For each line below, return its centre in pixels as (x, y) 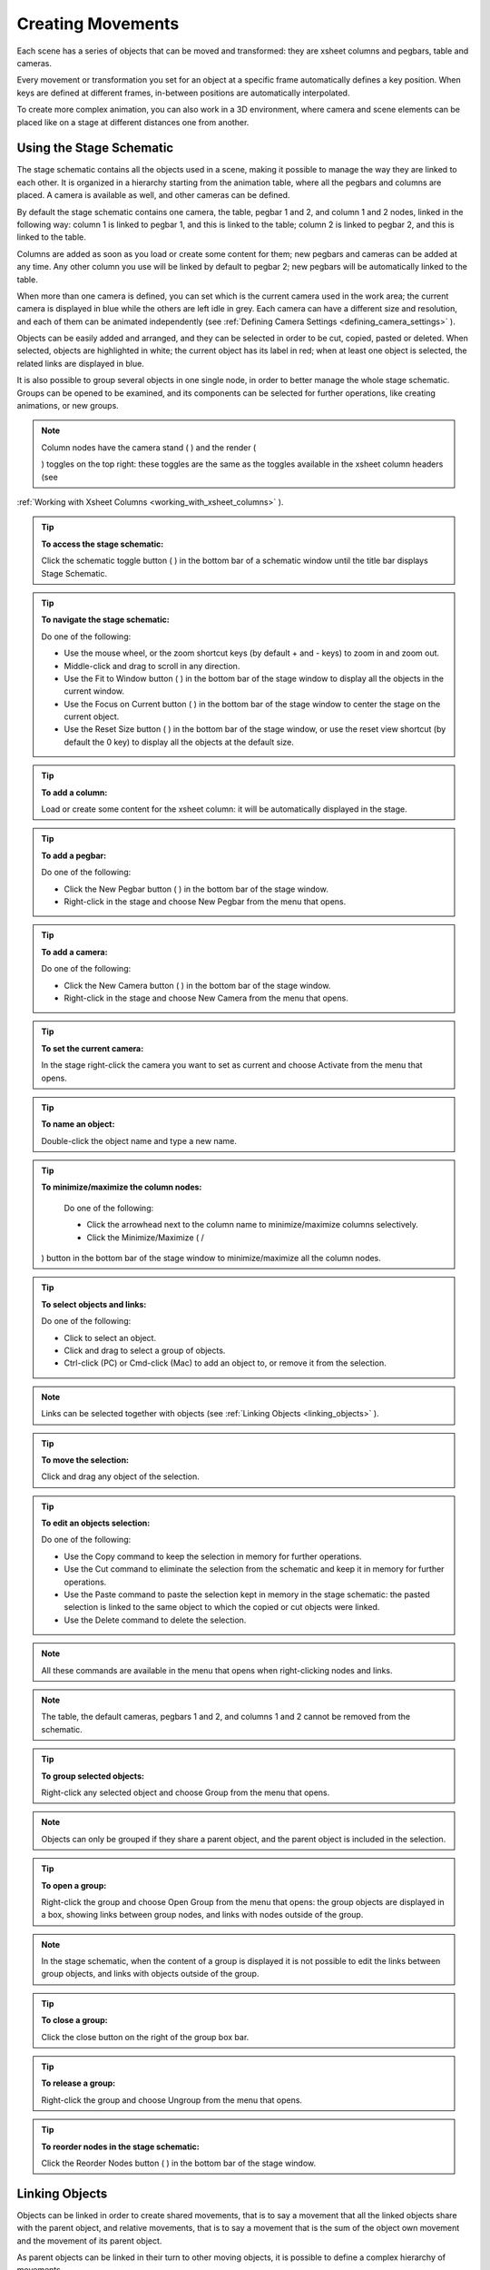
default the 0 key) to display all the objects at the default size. (179, 742)
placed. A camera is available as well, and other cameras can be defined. (153, 195)
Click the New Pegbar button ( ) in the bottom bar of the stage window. (196, 889)
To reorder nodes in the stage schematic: (120, 2147)
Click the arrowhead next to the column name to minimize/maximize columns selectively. (253, 1225)
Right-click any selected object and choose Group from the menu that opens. (186, 1792)
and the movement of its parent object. (89, 2240)
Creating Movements (98, 24)
